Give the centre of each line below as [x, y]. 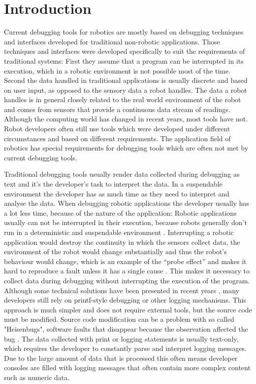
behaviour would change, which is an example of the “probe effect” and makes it [125, 261]
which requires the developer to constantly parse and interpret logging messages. [126, 348]
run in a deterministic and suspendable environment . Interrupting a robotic [119, 232]
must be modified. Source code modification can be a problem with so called [119, 319]
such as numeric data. [37, 377]
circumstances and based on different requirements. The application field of [117, 138]
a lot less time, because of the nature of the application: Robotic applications [120, 212]
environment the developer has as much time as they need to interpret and [117, 193]
